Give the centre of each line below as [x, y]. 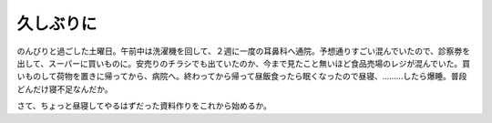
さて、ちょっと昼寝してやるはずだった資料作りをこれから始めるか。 [144, 106]
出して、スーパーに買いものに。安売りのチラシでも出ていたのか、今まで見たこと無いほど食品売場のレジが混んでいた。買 [244, 63]
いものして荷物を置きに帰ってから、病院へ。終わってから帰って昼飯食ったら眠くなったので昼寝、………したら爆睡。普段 [242, 77]
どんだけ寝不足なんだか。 [65, 89]
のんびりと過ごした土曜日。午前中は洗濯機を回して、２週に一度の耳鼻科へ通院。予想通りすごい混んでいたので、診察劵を [244, 51]
